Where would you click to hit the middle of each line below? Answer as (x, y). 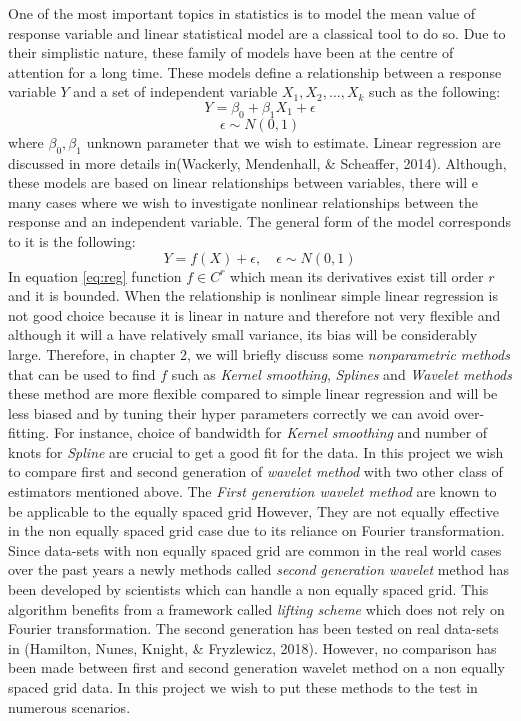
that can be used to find (82, 373)
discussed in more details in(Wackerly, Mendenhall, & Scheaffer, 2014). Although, (257, 162)
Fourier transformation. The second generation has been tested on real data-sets (253, 628)
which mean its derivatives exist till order (357, 275)
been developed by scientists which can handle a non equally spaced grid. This (248, 589)
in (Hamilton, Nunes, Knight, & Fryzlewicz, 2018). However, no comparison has (252, 647)
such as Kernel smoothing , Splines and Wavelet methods (341, 373)
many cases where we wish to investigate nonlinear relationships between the (243, 201)
